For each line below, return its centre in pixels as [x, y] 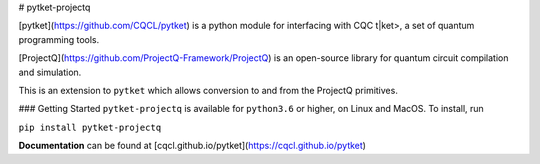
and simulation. [50, 72]
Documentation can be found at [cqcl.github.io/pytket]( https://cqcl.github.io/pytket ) [192, 146]
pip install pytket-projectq [90, 127]
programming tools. [59, 39]
